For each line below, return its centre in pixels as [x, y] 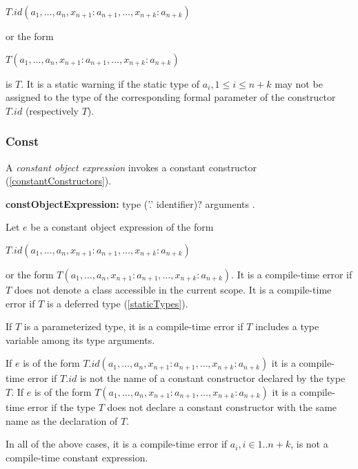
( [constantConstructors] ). [59, 181]
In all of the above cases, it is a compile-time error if [117, 444]
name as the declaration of [62, 420]
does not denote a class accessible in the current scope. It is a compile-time [173, 289]
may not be [299, 83]
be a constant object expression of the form [122, 227]
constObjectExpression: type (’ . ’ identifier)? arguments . [130, 203]
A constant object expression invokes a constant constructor [131, 167]
